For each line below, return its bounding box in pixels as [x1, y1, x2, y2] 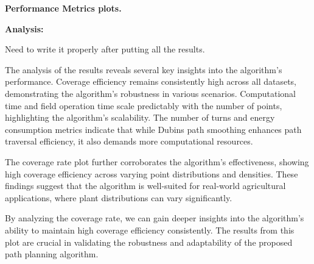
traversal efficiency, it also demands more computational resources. [5, 135, 253, 148]
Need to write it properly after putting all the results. [5, 43, 205, 55]
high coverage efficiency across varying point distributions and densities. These [5, 167, 298, 180]
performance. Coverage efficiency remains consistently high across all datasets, [5, 75, 297, 88]
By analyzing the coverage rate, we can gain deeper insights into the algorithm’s [5, 212, 304, 224]
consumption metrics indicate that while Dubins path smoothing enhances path [5, 123, 302, 135]
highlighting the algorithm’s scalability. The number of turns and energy [5, 111, 275, 124]
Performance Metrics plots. [5, 2, 122, 14]
